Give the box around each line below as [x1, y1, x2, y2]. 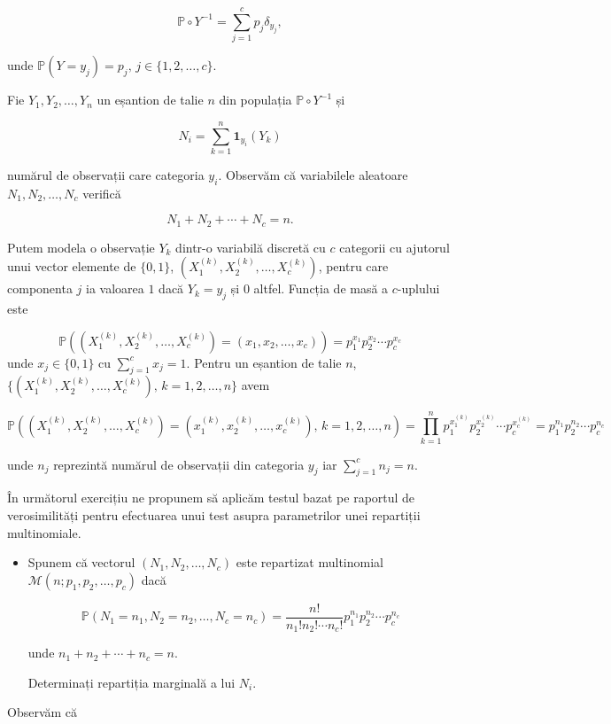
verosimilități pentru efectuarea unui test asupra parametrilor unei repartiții [7, 505, 421, 524]
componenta [7, 279, 73, 298]
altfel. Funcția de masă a [253, 279, 389, 298]
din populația [219, 90, 292, 109]
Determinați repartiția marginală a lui [27, 673, 236, 691]
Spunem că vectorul [27, 553, 135, 572]
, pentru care [318, 257, 389, 276]
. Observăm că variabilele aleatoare [218, 165, 408, 183]
